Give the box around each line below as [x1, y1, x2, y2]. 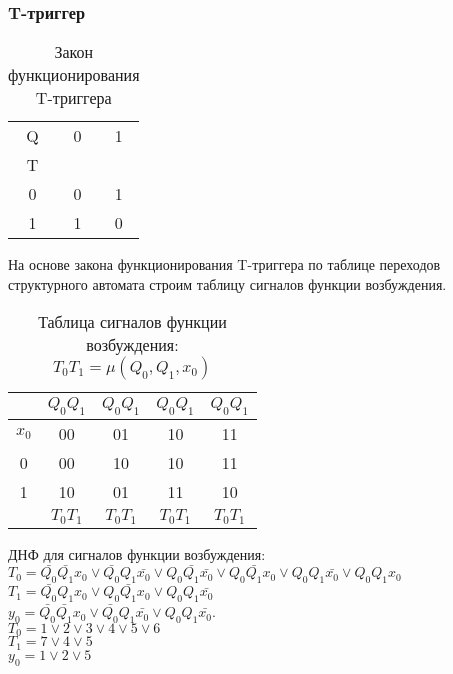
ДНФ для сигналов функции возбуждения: [8, 543, 266, 564]
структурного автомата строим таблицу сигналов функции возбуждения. [8, 273, 447, 294]
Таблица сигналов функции [38, 310, 227, 334]
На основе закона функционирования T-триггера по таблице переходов [8, 254, 441, 275]
